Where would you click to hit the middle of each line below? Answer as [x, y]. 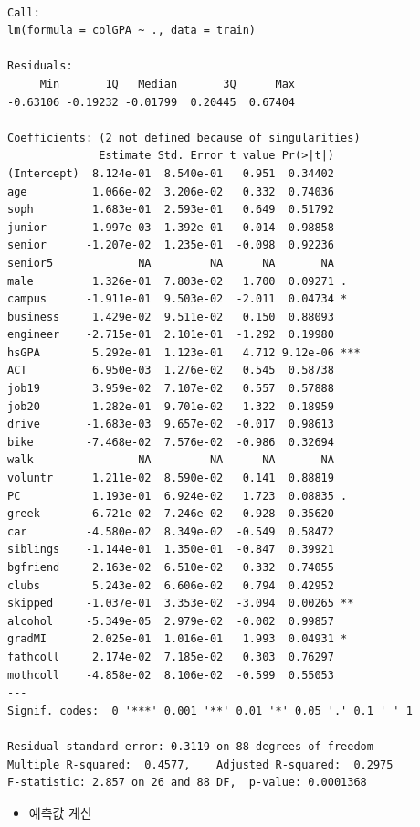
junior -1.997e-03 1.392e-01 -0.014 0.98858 [171, 227]
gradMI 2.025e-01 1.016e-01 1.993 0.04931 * [178, 639]
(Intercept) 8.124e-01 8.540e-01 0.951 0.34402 [171, 173]
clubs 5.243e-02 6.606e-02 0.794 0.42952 [171, 585]
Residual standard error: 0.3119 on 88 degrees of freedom [190, 746]
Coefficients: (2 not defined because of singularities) [184, 138]
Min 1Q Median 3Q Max [167, 84]
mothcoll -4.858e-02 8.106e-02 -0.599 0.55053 [171, 675]
